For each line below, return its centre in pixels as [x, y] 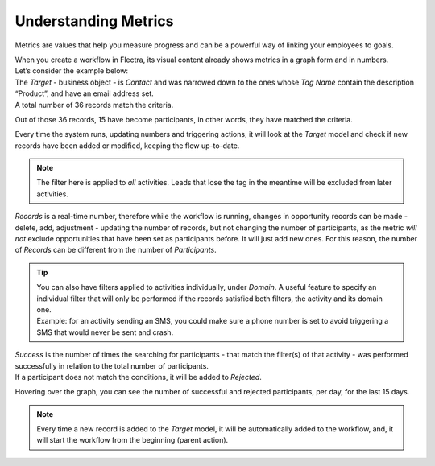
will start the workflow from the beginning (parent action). [133, 440]
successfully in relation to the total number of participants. [112, 365]
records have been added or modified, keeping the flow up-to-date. [127, 146]
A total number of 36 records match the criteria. [94, 105]
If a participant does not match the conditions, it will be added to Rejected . [138, 377]
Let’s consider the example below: [72, 71]
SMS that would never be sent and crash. [105, 332]
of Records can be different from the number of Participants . [116, 250]
